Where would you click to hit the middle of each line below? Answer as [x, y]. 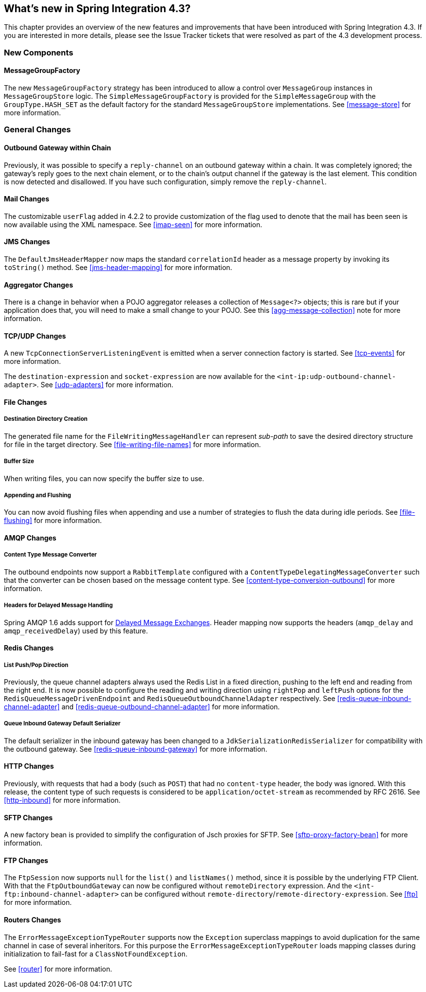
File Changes [26, 402]
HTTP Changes [29, 766]
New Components [39, 52]
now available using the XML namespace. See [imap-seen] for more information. [133, 224]
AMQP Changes [30, 538]
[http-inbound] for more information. [62, 800]
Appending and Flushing [37, 496]
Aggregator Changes [39, 285]
